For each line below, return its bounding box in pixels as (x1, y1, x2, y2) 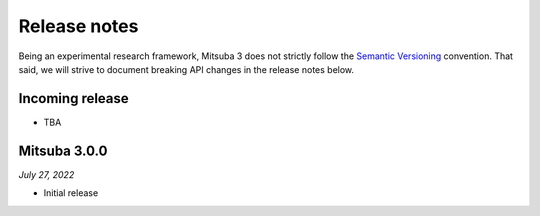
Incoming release (18, 90, 129, 107)
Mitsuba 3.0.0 (18, 142, 108, 159)
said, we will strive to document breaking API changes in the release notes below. (18, 63, 355, 75)
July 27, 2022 (18, 168, 75, 180)
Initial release (43, 187, 99, 199)
